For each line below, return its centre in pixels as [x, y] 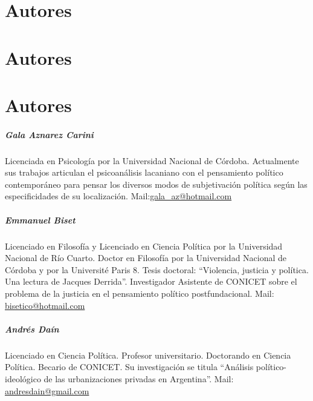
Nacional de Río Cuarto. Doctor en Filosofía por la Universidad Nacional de [146, 258]
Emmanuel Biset [40, 220]
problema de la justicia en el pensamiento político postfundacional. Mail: [140, 293]
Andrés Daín [32, 329]
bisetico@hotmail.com [45, 305]
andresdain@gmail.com [47, 390]
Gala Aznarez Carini [49, 134]
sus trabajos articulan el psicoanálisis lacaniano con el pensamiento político [144, 172]
